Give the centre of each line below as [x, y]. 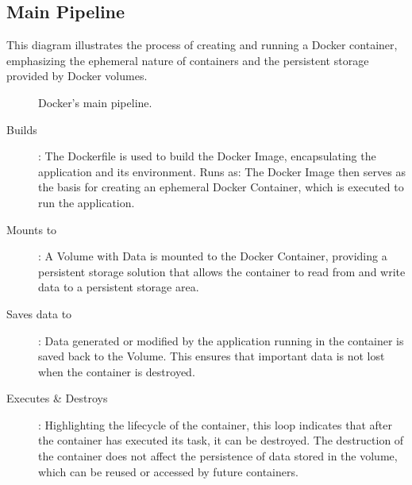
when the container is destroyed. [117, 371]
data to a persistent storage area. [119, 287]
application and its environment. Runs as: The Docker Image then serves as [222, 171]
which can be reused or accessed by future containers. [168, 471]
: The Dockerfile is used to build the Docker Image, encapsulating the [207, 156]
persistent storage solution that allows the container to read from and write [222, 271]
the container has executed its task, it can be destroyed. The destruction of [221, 440]
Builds [22, 129]
